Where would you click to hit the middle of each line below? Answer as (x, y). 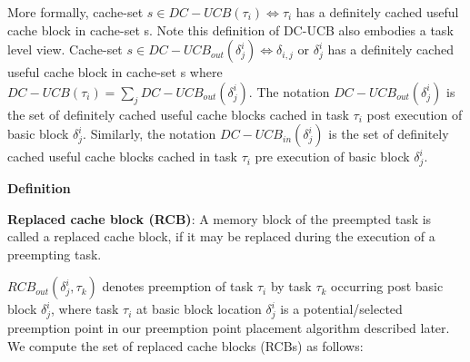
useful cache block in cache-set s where (115, 72)
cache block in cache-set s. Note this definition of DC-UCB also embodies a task (230, 29)
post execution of (415, 114)
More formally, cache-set (75, 12)
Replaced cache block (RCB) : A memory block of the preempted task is (220, 218)
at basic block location (199, 309)
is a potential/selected (341, 309)
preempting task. (55, 254)
